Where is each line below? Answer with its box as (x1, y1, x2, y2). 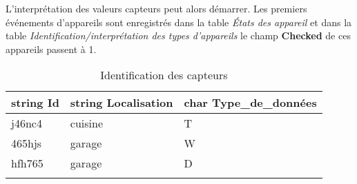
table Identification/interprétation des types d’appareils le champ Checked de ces (6, 28, 351, 43)
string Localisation (70, 94, 173, 111)
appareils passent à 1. (6, 41, 97, 56)
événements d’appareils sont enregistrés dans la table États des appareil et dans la (6, 14, 352, 29)
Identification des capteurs (100, 67, 228, 83)
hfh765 (11, 155, 44, 172)
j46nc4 (11, 115, 42, 132)
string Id (11, 94, 59, 111)
